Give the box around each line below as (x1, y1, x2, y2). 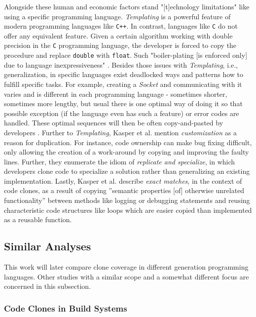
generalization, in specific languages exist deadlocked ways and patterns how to (4, 69, 243, 79)
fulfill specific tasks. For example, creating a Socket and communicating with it (4, 79, 242, 89)
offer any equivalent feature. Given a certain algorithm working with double (4, 30, 233, 40)
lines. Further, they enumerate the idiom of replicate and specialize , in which (4, 156, 235, 166)
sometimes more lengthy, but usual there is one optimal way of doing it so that (4, 98, 243, 109)
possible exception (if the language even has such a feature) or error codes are (4, 108, 239, 118)
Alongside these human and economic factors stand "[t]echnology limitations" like (4, 1, 250, 11)
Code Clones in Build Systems (4, 302, 127, 314)
